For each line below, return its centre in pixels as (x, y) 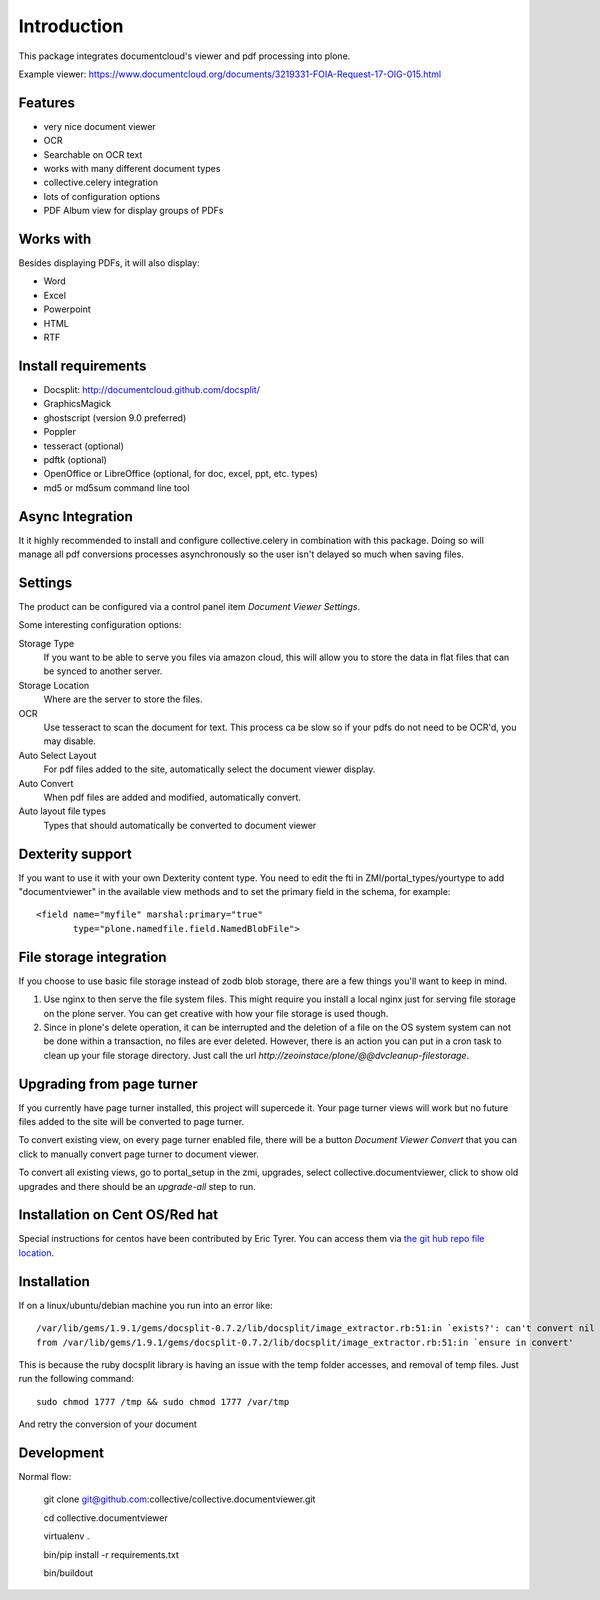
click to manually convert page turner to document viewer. (139, 1154)
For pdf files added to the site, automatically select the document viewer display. (209, 769)
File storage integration (92, 956)
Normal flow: (45, 1476)
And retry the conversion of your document (107, 1424)
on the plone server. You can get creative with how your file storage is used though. (216, 1013)
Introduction (71, 26)
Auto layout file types (62, 811)
